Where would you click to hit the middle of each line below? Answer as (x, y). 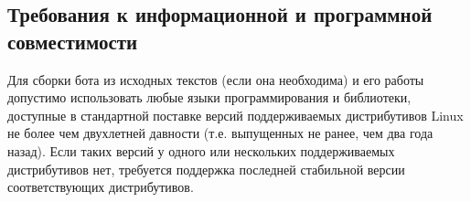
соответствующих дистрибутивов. (101, 187)
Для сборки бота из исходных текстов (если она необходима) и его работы (216, 79)
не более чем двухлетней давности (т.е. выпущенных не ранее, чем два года (220, 133)
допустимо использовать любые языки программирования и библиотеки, (209, 97)
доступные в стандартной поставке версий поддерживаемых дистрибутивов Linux (235, 115)
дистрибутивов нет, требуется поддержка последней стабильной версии (206, 169)
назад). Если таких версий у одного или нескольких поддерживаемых (201, 150)
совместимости (73, 41)
